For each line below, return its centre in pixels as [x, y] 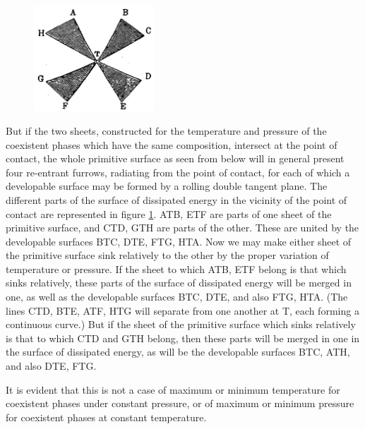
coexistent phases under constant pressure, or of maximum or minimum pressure [180, 403]
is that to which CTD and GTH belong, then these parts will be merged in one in [183, 338]
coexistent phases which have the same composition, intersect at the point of [172, 144]
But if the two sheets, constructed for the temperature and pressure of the [166, 130]
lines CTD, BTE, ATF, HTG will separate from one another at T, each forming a [182, 310]
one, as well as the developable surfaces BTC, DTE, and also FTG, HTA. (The [177, 297]
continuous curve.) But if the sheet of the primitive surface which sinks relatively [181, 324]
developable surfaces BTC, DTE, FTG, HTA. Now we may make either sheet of [179, 241]
